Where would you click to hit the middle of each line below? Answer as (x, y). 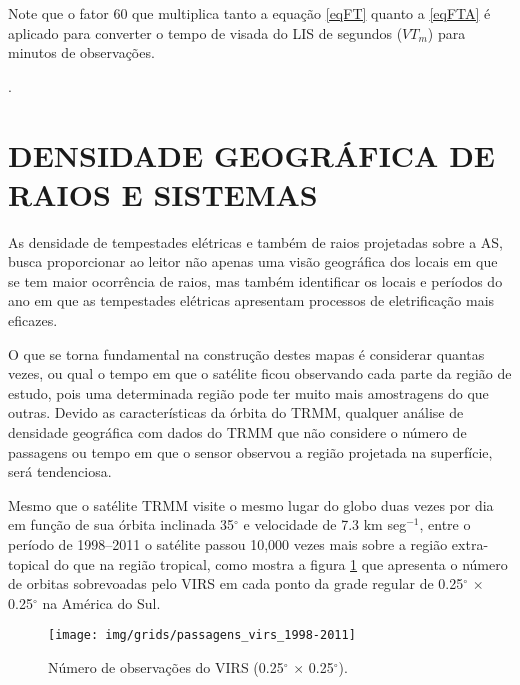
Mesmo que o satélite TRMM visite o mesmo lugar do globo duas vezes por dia (251, 504)
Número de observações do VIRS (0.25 (166, 667)
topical (29, 563)
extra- (470, 544)
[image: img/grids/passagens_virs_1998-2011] (202, 635)
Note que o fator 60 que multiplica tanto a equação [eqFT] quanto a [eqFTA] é (249, 13)
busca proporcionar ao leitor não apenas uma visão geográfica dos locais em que (253, 261)
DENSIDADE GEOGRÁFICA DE (252, 154)
